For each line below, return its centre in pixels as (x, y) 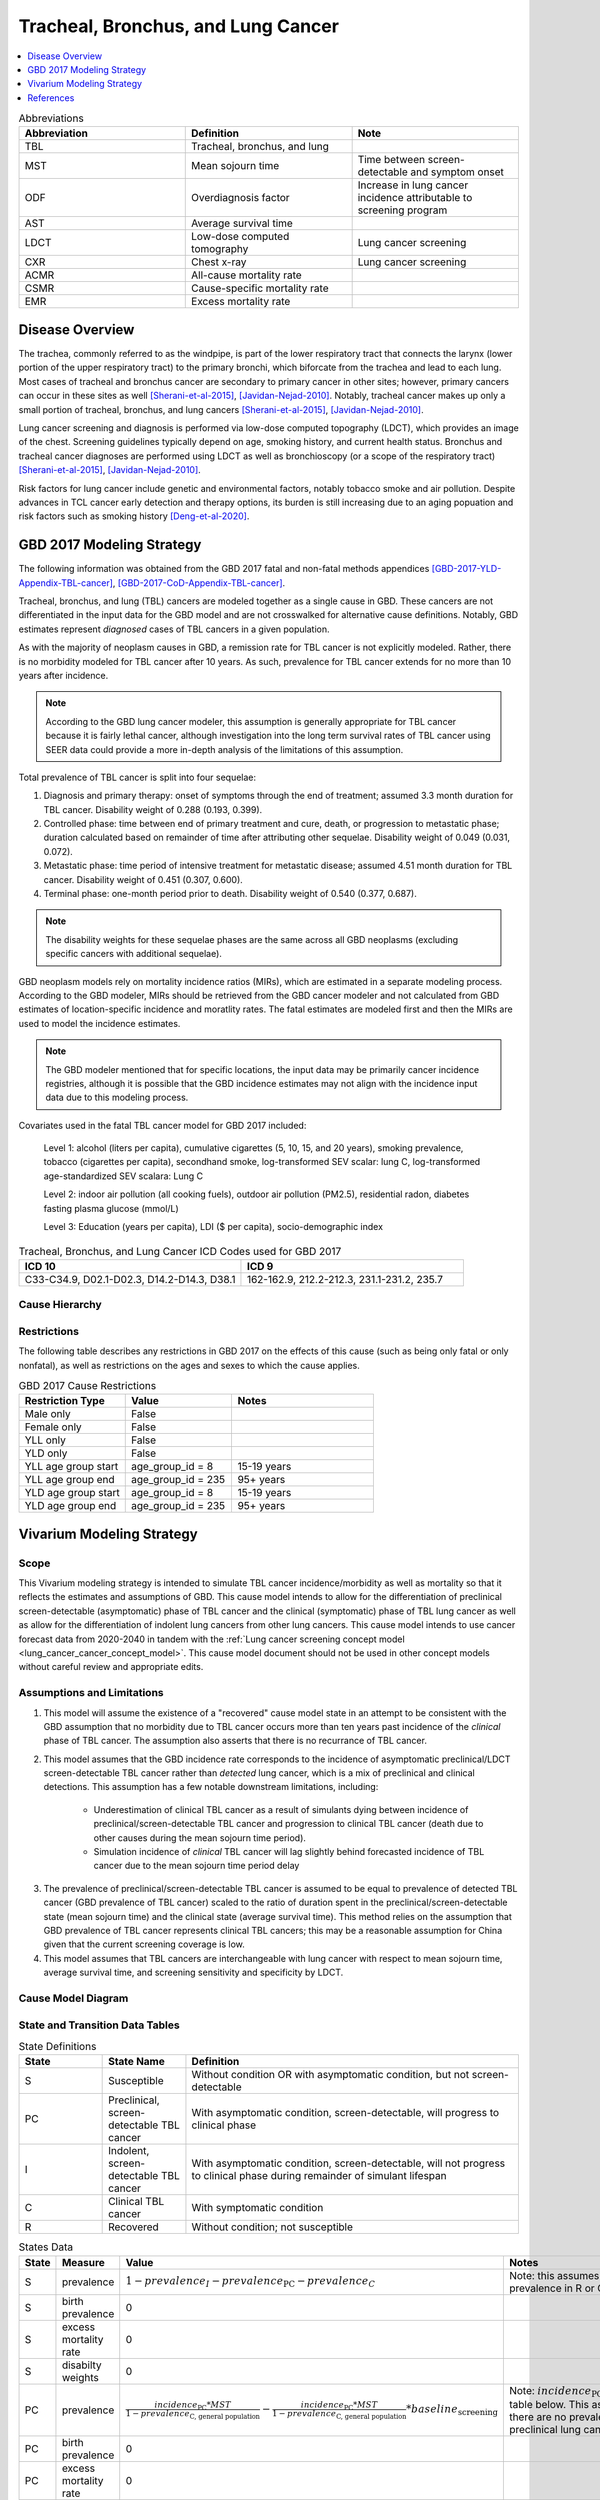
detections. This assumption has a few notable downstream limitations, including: (211, 1787)
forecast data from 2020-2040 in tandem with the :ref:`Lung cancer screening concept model (211, 1639)
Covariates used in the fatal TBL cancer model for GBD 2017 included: (162, 1125)
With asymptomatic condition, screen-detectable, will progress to (345, 2113)
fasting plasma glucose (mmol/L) (111, 1208)
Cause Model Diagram (73, 1998)
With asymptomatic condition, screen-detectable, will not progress (348, 2163)
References (51, 97)
